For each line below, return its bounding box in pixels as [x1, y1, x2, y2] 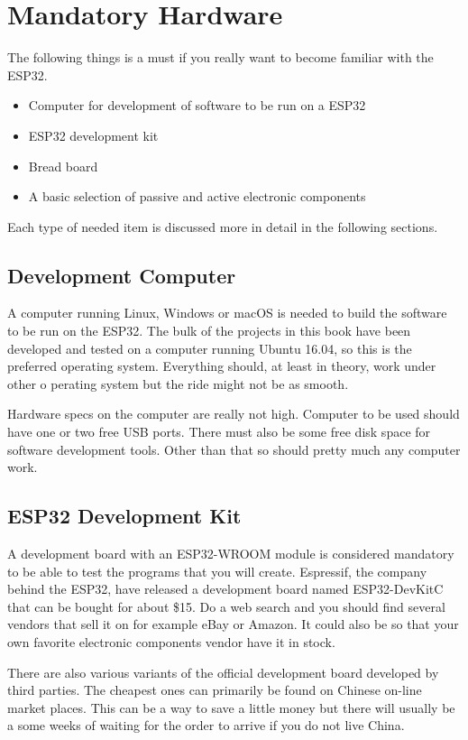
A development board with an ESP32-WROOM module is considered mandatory [7, 544, 454, 563]
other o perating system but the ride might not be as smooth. [7, 374, 349, 393]
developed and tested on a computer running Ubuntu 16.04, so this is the [7, 338, 412, 357]
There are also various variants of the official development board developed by [7, 662, 439, 681]
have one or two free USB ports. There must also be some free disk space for [7, 422, 431, 441]
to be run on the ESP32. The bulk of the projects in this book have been [7, 321, 411, 340]
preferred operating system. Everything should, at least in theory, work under [7, 356, 436, 375]
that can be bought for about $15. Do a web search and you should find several [7, 597, 445, 615]
